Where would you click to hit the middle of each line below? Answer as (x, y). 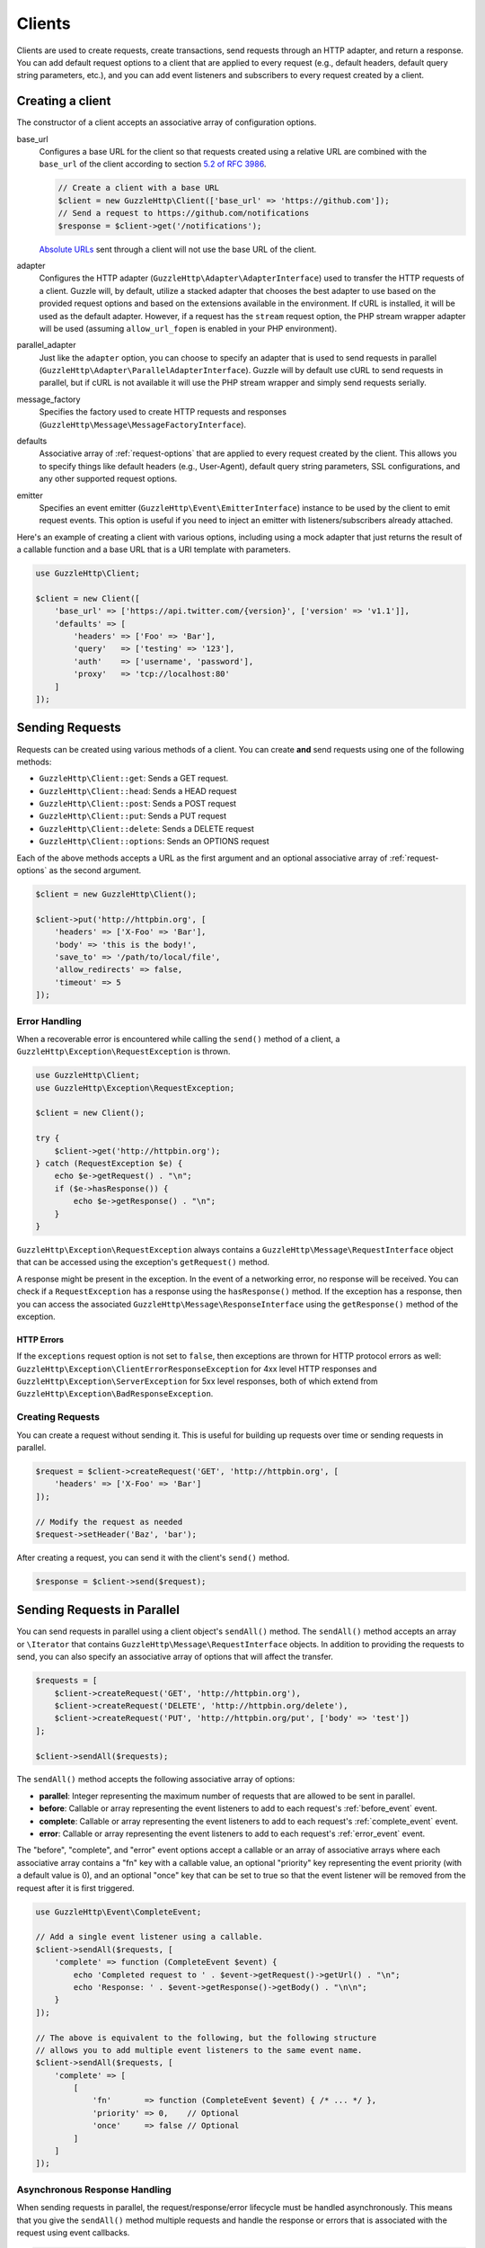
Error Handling (49, 1021)
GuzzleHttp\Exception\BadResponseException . (115, 1394)
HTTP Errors (40, 1339)
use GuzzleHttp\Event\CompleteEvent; (119, 1912)
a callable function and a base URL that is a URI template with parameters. (154, 549)
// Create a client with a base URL (139, 188)
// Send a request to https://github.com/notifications (184, 213)
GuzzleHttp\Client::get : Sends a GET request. (134, 779)
